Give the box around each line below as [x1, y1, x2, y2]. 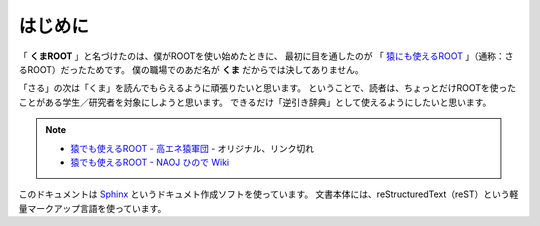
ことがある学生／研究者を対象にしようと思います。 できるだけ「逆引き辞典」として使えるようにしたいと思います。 [18, 96, 492, 108]
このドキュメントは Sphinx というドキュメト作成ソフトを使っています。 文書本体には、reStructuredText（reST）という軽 [18, 188, 519, 200]
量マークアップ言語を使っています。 [18, 202, 167, 214]
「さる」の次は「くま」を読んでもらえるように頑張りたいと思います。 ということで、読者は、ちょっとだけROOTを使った [18, 82, 517, 94]
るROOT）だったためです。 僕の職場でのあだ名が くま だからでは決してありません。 [18, 63, 364, 75]
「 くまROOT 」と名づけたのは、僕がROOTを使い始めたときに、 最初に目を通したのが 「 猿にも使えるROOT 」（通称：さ [18, 50, 514, 62]
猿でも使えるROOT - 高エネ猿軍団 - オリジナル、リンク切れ [70, 142, 315, 154]
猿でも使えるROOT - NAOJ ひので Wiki [70, 156, 230, 168]
